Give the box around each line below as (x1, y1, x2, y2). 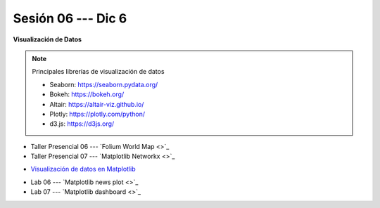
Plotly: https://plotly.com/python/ (49, 110, 146, 118)
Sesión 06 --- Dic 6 (13, 11, 127, 26)
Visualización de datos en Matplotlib (30, 165, 136, 174)
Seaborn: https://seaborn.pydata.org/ (49, 80, 158, 89)
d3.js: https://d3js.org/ (49, 119, 115, 128)
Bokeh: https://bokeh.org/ (49, 90, 125, 98)
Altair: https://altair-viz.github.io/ (49, 100, 144, 108)
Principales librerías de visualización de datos (32, 67, 165, 76)
